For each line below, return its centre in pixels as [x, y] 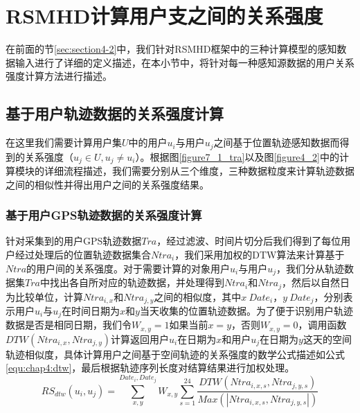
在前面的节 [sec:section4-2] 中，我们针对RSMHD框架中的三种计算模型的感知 [171, 49]
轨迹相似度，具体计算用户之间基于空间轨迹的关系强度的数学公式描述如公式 [175, 354]
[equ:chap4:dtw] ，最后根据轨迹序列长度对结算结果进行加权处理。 [150, 368]
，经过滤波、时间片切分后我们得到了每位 [249, 241]
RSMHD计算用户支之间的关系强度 [164, 16]
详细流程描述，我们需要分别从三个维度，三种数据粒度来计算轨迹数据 [199, 171]
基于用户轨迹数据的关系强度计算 [115, 113]
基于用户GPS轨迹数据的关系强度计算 [104, 215]
